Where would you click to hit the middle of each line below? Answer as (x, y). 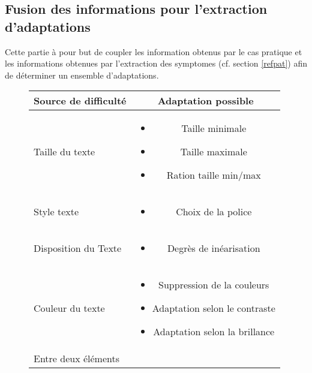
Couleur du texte (69, 308)
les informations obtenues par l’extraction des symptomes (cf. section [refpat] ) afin (156, 63)
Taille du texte (64, 152)
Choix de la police (214, 212)
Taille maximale (214, 152)
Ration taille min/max (214, 175)
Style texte (56, 212)
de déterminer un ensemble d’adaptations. (82, 75)
